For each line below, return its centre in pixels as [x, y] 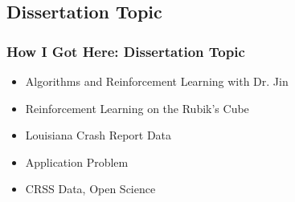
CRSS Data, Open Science [90, 189]
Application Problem [77, 162]
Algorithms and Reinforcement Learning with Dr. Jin [157, 81]
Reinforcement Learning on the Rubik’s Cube [137, 108]
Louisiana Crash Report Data [98, 135]
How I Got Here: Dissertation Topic [126, 51]
